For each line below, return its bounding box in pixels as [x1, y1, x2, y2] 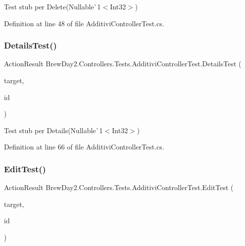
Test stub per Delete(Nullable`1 [4, 1, 101, 11]
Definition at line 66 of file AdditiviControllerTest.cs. [4, 142, 164, 152]
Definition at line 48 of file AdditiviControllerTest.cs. [4, 18, 164, 28]
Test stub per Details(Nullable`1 [4, 125, 103, 135]
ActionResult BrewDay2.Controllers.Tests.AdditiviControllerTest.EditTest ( [4, 182, 234, 193]
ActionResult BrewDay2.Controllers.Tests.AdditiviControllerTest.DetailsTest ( [4, 58, 242, 69]
